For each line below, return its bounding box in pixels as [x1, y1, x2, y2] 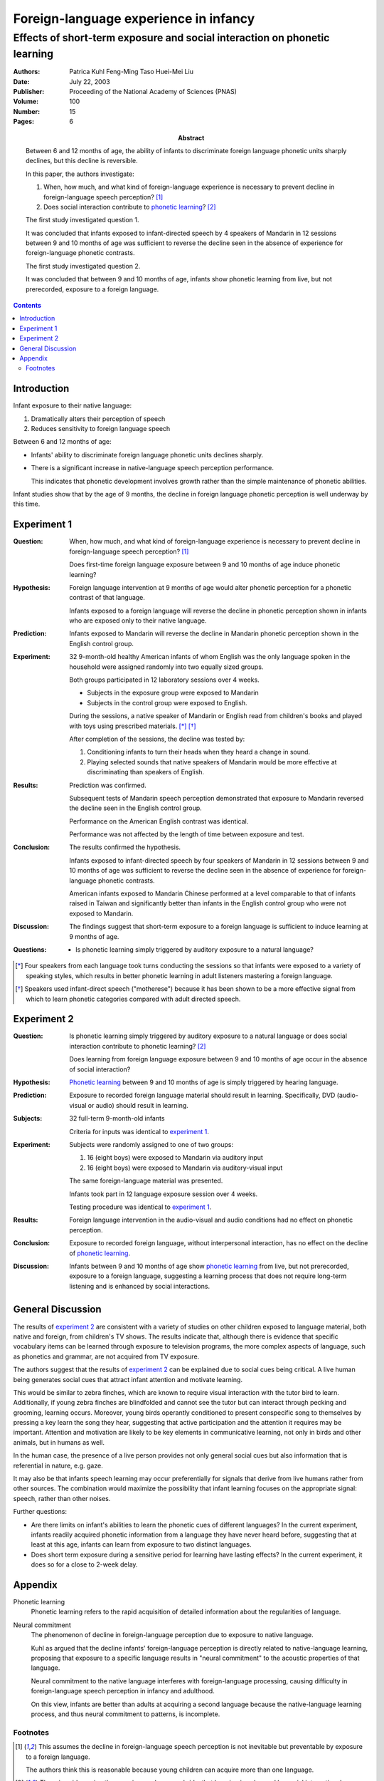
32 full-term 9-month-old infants [69, 1114, 165, 1123]
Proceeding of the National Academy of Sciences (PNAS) [69, 88, 238, 96]
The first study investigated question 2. [26, 261, 141, 270]
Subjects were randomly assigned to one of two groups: [69, 1140, 234, 1148]
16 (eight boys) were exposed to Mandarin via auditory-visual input [87, 1163, 283, 1172]
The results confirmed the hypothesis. [69, 843, 181, 851]
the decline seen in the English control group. [69, 804, 202, 812]
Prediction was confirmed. [69, 781, 147, 789]
